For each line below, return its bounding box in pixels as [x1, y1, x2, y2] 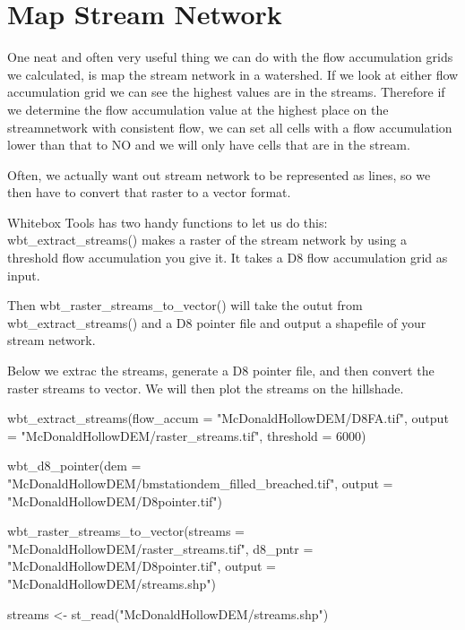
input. [7, 265, 40, 284]
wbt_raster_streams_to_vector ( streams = [7, 522, 245, 540]
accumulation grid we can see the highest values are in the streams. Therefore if [7, 82, 445, 101]
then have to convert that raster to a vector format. [7, 183, 291, 202]
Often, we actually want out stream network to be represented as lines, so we [7, 165, 431, 184]
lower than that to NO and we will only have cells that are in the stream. [7, 135, 410, 154]
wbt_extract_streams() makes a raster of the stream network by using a [7, 230, 407, 249]
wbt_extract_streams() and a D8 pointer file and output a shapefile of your [7, 313, 426, 332]
